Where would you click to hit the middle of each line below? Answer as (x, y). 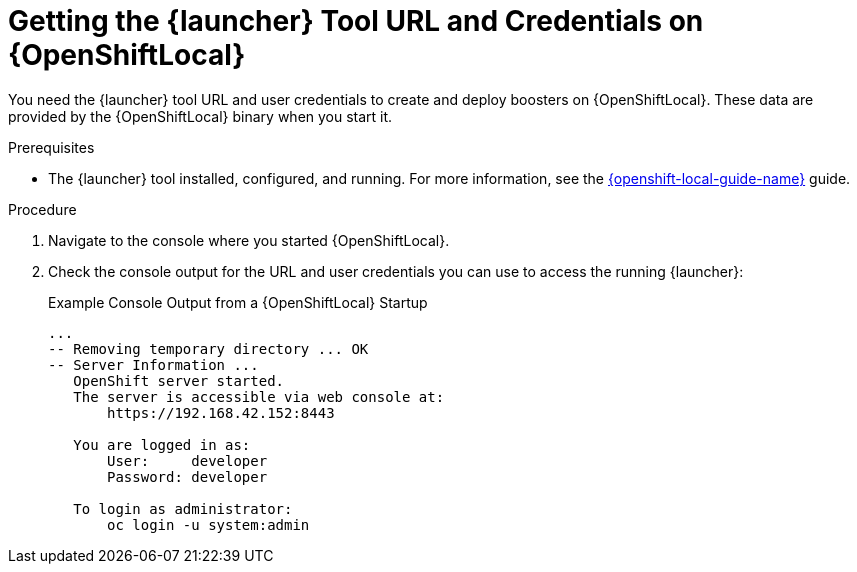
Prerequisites (51, 147)
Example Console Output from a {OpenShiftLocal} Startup (238, 302)
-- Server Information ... (153, 364)
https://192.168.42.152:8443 (221, 412)
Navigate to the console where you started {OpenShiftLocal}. (249, 240)
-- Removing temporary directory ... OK (208, 348)
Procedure (42, 209)
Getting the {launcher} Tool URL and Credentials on (356, 21)
